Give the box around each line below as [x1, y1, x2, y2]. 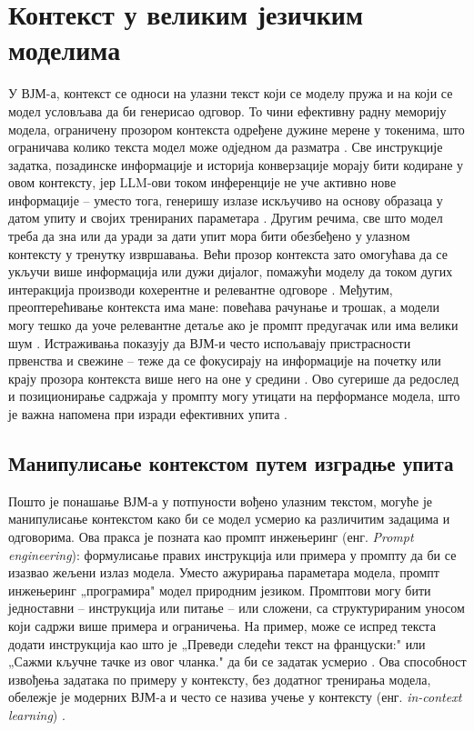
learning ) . [8, 705, 66, 724]
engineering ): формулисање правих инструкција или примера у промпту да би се [8, 545, 457, 564]
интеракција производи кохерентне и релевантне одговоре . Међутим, [8, 279, 393, 298]
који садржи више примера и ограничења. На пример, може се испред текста [8, 616, 436, 635]
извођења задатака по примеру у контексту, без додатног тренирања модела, [8, 669, 431, 688]
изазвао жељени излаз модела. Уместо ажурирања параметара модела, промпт [8, 563, 439, 582]
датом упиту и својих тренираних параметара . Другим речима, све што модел [8, 208, 443, 227]
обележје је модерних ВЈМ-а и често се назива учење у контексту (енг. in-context [8, 687, 462, 706]
